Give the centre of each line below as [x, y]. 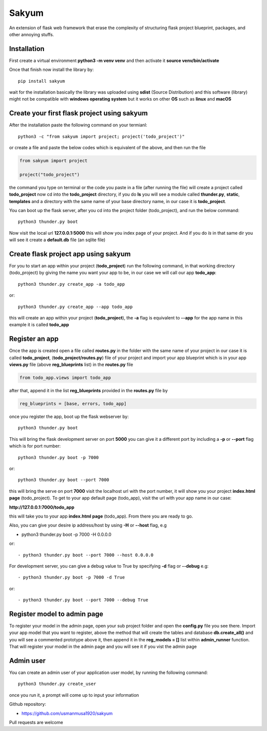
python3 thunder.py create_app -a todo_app [71, 284]
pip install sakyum [42, 81]
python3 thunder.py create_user [57, 684]
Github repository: [28, 704]
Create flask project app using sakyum [70, 254]
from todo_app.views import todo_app [65, 378]
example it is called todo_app [39, 325]
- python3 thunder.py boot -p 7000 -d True [71, 577]
